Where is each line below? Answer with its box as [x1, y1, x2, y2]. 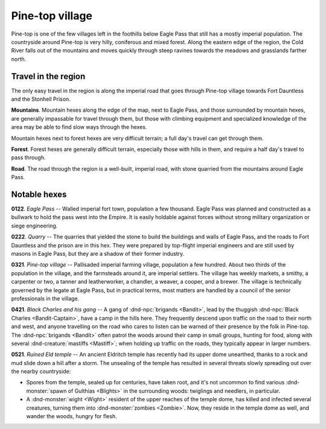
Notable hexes [11, 189, 67, 199]
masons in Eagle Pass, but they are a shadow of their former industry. [11, 250, 185, 257]
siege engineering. [11, 222, 58, 229]
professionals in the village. [11, 294, 80, 302]
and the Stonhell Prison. [11, 95, 71, 103]
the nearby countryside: [11, 368, 71, 375]
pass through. [11, 154, 46, 161]
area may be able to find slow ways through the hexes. [11, 124, 147, 131]
